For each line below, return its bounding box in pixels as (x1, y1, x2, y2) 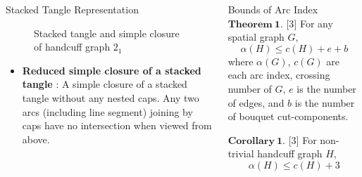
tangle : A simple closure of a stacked (22, 77, 187, 91)
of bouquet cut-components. (227, 109, 349, 124)
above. (22, 131, 50, 146)
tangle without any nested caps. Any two (22, 90, 199, 105)
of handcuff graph (34, 39, 111, 54)
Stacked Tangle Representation (6, 2, 139, 16)
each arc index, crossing (227, 67, 330, 82)
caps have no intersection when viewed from (22, 118, 212, 133)
